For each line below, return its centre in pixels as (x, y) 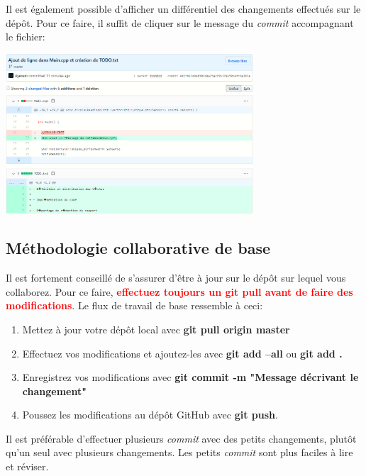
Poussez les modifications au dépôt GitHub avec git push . (150, 415)
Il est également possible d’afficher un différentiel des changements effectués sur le (183, 9)
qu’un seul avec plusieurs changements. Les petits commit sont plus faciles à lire (179, 452)
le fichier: (26, 37)
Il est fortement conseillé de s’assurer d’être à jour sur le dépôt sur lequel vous (176, 278)
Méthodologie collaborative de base (138, 248)
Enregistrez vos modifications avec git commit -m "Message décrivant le (190, 377)
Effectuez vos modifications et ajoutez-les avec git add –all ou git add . (182, 353)
